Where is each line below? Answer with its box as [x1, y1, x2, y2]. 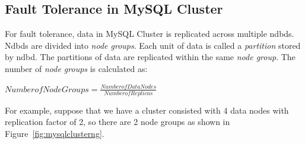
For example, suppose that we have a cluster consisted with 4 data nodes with [5, 104, 289, 116]
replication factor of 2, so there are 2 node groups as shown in [5, 115, 230, 128]
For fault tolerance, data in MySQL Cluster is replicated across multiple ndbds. [5, 27, 294, 40]
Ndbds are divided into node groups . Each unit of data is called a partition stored [5, 39, 301, 51]
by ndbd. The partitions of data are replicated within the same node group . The [5, 51, 296, 63]
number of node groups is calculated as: [5, 62, 148, 74]
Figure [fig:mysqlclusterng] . [5, 127, 104, 140]
